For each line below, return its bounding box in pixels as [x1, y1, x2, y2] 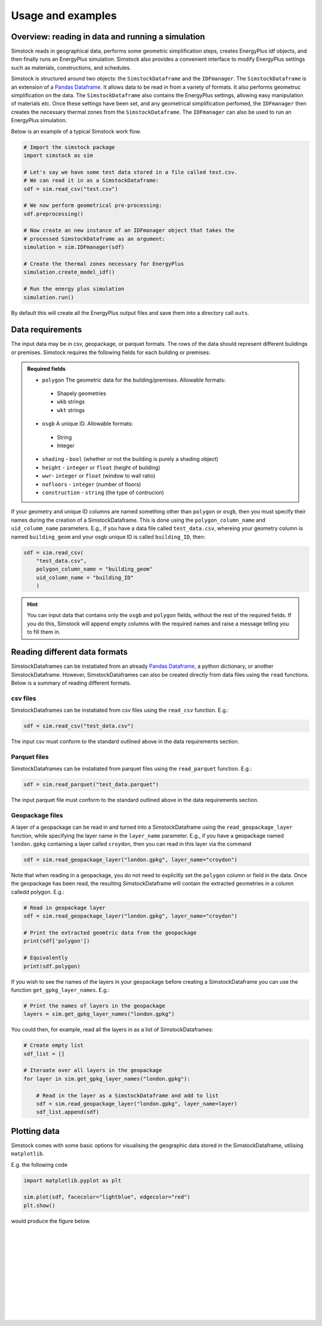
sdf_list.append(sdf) [36, 1109, 100, 1116]
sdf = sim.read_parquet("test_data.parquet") [23, 781, 159, 788]
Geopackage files [11, 811, 64, 819]
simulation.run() [23, 294, 75, 300]
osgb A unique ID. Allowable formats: [42, 420, 134, 427]
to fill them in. [27, 628, 61, 636]
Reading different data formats [11, 647, 128, 657]
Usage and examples [11, 9, 117, 22]
